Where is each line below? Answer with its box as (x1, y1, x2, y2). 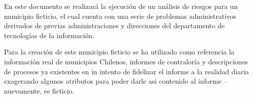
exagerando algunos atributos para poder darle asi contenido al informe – (4, 76, 227, 86)
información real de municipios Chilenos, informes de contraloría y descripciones (4, 56, 248, 66)
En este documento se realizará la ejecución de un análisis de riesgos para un (4, 1, 238, 11)
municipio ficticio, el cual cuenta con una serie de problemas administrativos (4, 10, 237, 21)
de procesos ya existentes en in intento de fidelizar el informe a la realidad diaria (4, 66, 249, 76)
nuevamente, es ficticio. (4, 85, 75, 96)
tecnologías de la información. (4, 30, 94, 40)
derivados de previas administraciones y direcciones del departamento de (4, 20, 225, 31)
